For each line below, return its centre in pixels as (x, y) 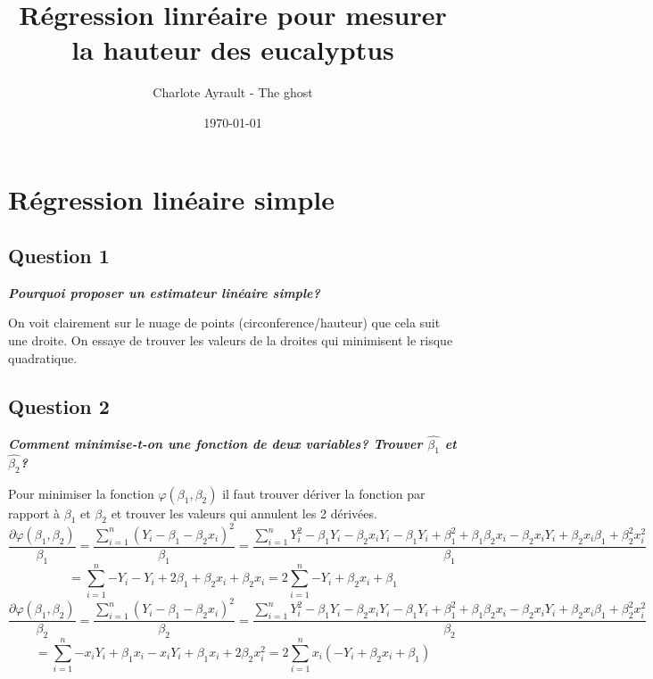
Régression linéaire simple (172, 199)
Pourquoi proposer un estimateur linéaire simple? (164, 292)
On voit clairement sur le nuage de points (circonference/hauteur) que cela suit (224, 323)
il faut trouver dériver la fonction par (324, 493)
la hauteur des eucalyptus (233, 50)
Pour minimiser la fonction (81, 493)
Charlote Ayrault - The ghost (233, 92)
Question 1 (59, 256)
